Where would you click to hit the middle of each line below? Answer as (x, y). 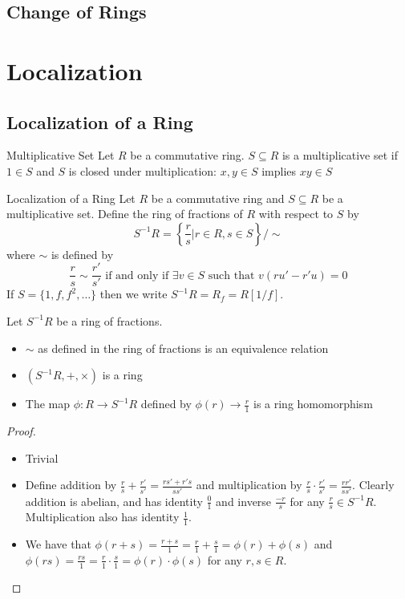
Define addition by (71, 485)
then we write (134, 294)
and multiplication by (249, 485)
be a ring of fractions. (109, 320)
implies (279, 170)
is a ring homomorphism (313, 404)
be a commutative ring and (218, 198)
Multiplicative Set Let (61, 155)
